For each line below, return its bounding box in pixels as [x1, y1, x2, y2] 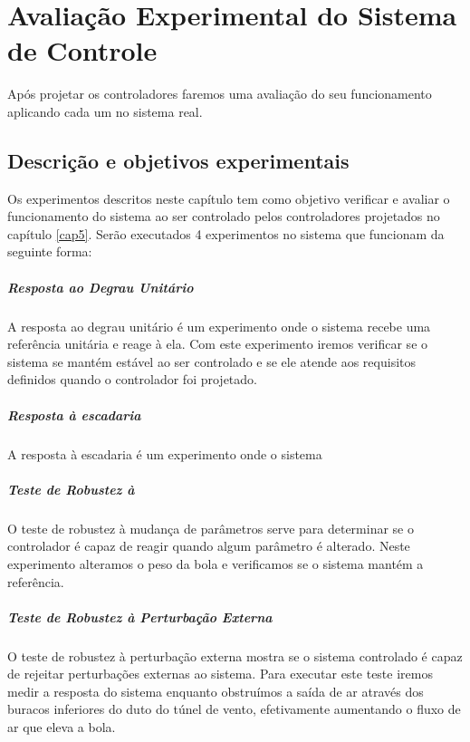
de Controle [7, 32, 158, 69]
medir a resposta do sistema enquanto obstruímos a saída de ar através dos [7, 681, 424, 700]
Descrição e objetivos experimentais [7, 146, 350, 174]
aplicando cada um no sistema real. [7, 101, 203, 120]
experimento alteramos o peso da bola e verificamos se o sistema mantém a [7, 554, 424, 573]
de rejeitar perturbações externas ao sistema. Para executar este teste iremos [7, 664, 433, 683]
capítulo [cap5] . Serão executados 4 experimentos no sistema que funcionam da [7, 224, 445, 243]
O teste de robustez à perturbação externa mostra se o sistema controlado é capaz [7, 646, 463, 665]
